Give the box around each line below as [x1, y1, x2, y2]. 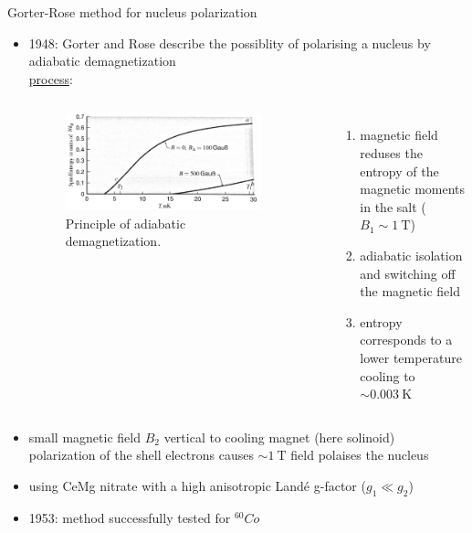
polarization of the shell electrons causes [28, 445, 254, 464]
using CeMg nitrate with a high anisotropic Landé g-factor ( [28, 475, 366, 495]
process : [28, 69, 73, 88]
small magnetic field [28, 427, 141, 446]
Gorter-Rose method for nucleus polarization [7, 3, 257, 21]
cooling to [360, 366, 415, 385]
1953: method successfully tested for [28, 507, 231, 527]
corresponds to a [360, 330, 453, 349]
